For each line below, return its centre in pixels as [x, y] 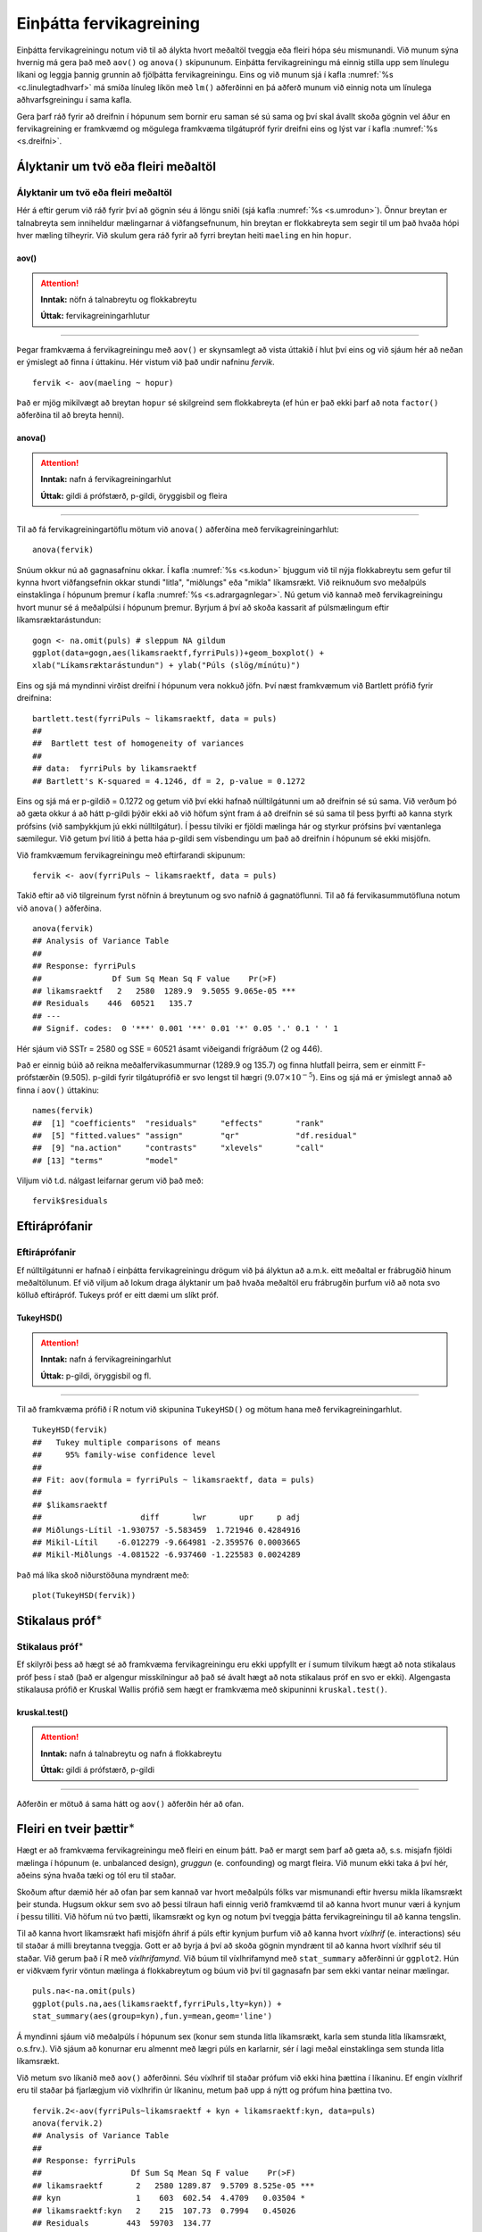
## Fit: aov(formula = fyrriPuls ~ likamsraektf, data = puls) [174, 1479]
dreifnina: [34, 698]
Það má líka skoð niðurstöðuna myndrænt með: [103, 1575]
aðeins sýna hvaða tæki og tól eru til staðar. [96, 1876]
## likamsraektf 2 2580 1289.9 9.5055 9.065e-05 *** [164, 991]
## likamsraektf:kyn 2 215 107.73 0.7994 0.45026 [164, 2211]
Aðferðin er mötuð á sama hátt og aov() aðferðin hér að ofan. [130, 1803]
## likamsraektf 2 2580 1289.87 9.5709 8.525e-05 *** [174, 2186]
